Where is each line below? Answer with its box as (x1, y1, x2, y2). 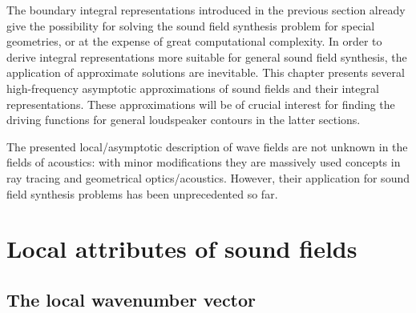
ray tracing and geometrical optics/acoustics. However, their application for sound (6, 169, 410, 186)
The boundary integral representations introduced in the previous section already (6, 2, 406, 18)
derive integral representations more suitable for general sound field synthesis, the (6, 48, 407, 65)
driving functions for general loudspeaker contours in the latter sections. (6, 111, 361, 128)
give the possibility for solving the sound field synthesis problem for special (6, 17, 375, 34)
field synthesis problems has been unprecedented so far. (6, 185, 278, 202)
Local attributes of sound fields (6, 232, 357, 265)
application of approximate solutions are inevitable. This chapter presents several (6, 64, 405, 81)
